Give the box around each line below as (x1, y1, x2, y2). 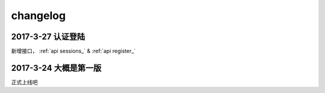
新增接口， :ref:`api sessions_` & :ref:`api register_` (11, 48, 136, 55)
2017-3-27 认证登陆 (11, 32, 85, 42)
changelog (11, 9, 66, 22)
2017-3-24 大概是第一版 (11, 63, 102, 73)
